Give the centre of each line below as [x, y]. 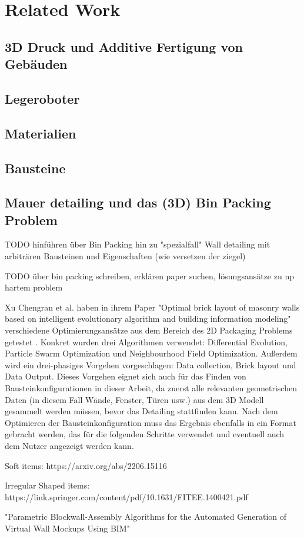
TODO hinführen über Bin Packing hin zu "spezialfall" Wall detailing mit [138, 244]
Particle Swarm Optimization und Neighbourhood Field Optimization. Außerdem [151, 353]
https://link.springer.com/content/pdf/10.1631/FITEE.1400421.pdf [126, 496]
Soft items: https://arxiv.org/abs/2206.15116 [86, 465]
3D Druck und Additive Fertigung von [124, 46]
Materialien [41, 133]
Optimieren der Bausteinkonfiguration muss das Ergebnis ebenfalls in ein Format [151, 422]
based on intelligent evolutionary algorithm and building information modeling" [148, 318]
